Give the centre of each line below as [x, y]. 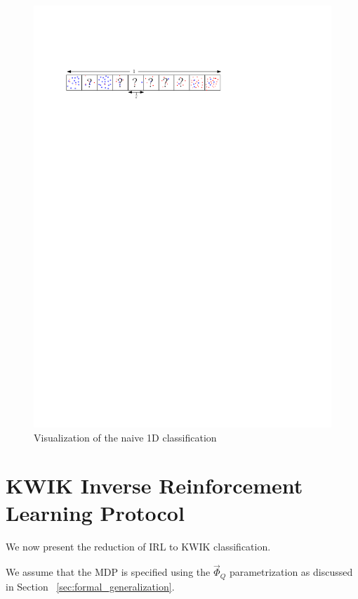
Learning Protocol [95, 513]
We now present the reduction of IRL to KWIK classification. [138, 547]
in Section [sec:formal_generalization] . [90, 586]
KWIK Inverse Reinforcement [154, 485]
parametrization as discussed [291, 572]
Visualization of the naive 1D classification [125, 437]
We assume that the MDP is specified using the [108, 572]
